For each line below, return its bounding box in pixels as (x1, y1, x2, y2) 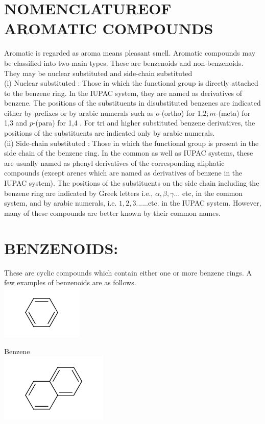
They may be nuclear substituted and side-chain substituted (4, 67, 192, 78)
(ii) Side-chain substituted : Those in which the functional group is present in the (4, 137, 259, 148)
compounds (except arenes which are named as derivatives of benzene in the (4, 167, 243, 178)
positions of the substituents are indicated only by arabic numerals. (4, 128, 215, 138)
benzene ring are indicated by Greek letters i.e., (4, 187, 153, 198)
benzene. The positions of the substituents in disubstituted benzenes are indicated (4, 97, 261, 108)
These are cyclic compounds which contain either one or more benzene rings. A (4, 267, 252, 278)
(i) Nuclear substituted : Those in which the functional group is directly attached (4, 78, 258, 88)
